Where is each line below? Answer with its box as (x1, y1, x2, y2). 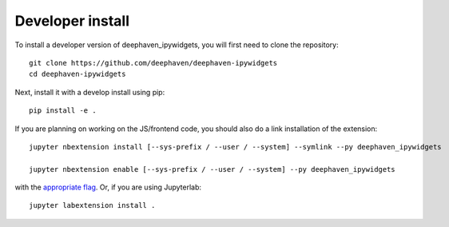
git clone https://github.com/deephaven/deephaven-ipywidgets (29, 58, 278, 67)
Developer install (14, 12, 130, 30)
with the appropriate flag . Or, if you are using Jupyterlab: (14, 182, 202, 192)
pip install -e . (29, 106, 97, 115)
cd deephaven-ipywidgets (29, 70, 126, 79)
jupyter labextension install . (29, 201, 156, 210)
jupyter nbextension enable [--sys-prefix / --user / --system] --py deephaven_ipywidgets (29, 165, 395, 173)
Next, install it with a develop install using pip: (14, 87, 165, 97)
